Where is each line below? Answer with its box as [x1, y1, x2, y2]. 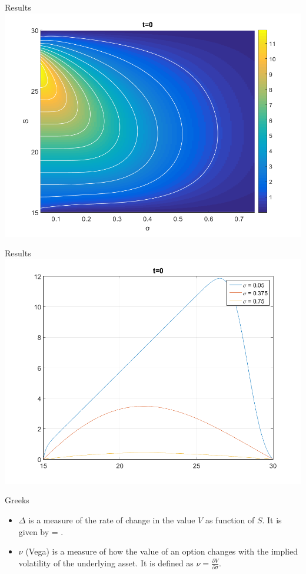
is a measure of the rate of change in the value [28, 514, 195, 526]
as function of [205, 514, 255, 526]
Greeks [5, 494, 29, 506]
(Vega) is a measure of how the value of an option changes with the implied [25, 545, 298, 557]
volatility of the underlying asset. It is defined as [18, 556, 194, 569]
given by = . [18, 525, 64, 537]
